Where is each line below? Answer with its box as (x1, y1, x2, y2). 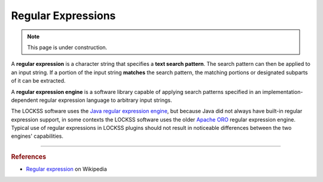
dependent (11, 96, 38, 104)
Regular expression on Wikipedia (26, 165, 107, 173)
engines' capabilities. (11, 132, 64, 140)
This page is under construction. (27, 44, 108, 51)
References (11, 153, 47, 161)
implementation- (262, 88, 303, 95)
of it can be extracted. (11, 77, 66, 84)
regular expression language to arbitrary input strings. (39, 96, 172, 104)
